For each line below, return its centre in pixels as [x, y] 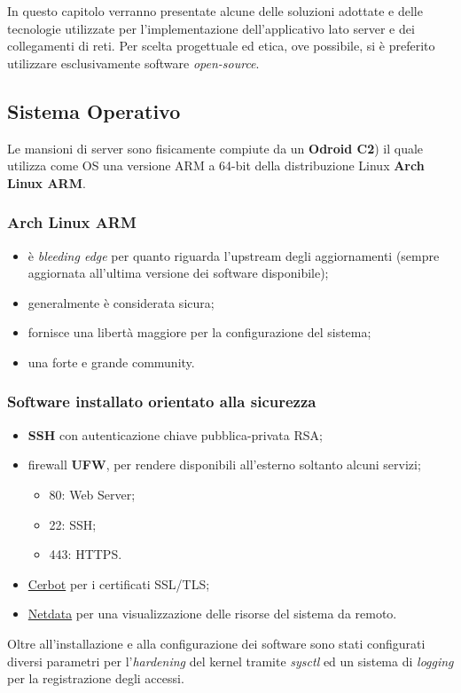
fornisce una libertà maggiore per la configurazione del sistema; [199, 332]
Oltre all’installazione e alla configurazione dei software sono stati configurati [216, 643]
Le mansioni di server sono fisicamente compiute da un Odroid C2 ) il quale [215, 148]
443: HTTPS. [86, 554]
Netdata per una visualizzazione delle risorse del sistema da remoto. [212, 614]
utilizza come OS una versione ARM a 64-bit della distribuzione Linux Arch [216, 165]
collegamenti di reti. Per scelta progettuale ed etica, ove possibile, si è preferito [221, 46]
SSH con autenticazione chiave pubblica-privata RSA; [175, 434]
